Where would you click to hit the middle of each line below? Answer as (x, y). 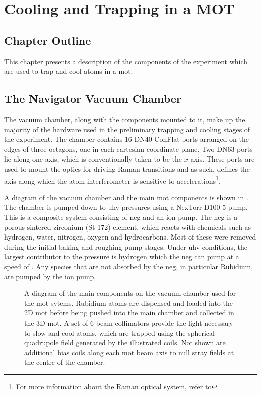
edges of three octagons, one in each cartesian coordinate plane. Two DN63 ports (128, 149)
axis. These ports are (223, 159)
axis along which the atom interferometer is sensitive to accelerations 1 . (112, 180)
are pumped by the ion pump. (50, 276)
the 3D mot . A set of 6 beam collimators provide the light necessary (129, 322)
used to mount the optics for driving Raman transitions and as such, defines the (127, 168)
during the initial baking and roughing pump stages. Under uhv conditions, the (126, 246)
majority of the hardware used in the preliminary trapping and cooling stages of (127, 129)
